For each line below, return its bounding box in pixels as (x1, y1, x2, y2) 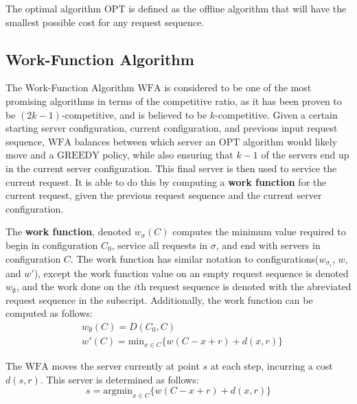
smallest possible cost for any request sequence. (5, 14, 205, 29)
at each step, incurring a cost (210, 358, 333, 372)
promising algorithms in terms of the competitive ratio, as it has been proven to (5, 93, 342, 108)
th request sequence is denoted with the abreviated (137, 279, 352, 294)
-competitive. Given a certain (215, 107, 338, 121)
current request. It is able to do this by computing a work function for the (5, 174, 327, 189)
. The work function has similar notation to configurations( (70, 251, 319, 265)
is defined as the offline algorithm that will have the (128, 1, 347, 15)
